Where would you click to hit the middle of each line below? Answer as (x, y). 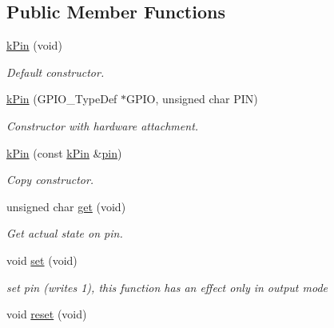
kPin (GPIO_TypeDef (62, 99)
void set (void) (42, 260)
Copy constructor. (50, 180)
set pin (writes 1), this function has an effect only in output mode (167, 287)
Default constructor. (56, 72)
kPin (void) (34, 45)
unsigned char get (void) (66, 206)
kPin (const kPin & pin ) (64, 152)
